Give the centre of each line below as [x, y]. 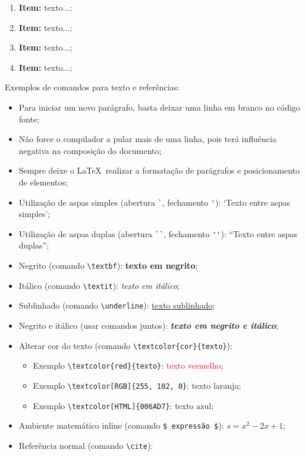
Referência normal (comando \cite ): [86, 445]
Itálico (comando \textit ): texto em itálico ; [99, 285]
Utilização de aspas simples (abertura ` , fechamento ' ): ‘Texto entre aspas [154, 202]
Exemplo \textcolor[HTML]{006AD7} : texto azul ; [123, 405]
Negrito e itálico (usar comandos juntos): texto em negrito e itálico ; [148, 325]
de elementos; [43, 182]
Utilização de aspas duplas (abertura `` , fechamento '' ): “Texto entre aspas [158, 233]
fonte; [29, 119]
